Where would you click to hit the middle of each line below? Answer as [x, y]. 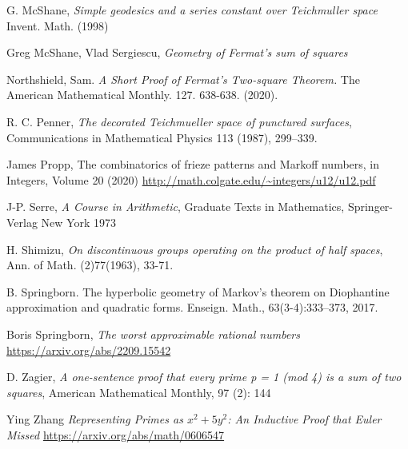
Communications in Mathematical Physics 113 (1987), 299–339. [162, 137]
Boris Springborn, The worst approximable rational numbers [153, 334]
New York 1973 [78, 222]
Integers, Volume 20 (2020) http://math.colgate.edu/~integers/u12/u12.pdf [191, 179]
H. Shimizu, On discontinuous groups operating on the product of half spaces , [195, 249]
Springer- [370, 207]
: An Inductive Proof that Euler [304, 419]
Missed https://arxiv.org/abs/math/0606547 [116, 434]
